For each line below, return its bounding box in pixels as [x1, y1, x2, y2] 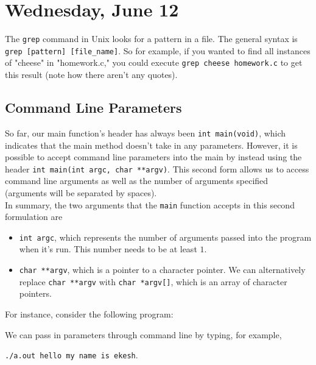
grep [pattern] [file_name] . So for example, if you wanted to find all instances [5, 44, 311, 57]
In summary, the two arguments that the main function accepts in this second [5, 198, 295, 211]
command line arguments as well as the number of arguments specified [5, 174, 269, 187]
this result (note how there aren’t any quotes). [5, 68, 178, 81]
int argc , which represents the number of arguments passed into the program [19, 230, 312, 243]
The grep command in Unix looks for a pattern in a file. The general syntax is [5, 32, 298, 45]
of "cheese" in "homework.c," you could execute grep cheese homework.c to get [5, 56, 303, 69]
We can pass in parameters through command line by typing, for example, [5, 328, 282, 341]
